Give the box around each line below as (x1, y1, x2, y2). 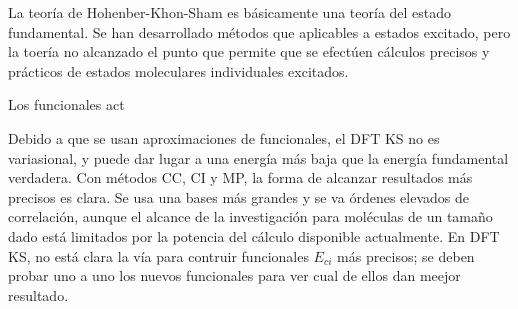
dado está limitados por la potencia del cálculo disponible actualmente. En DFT (8, 225, 500, 246)
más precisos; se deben (337, 245, 475, 266)
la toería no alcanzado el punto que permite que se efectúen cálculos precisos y (8, 41, 490, 62)
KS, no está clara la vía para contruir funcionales (8, 245, 309, 266)
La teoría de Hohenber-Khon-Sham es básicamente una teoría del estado (8, 2, 452, 22)
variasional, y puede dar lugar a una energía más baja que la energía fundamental (8, 147, 509, 168)
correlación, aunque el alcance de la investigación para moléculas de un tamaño (8, 206, 493, 227)
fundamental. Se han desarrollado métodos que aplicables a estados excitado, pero (8, 21, 511, 42)
